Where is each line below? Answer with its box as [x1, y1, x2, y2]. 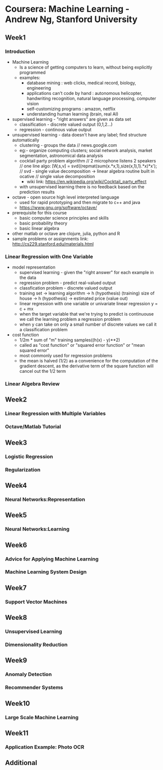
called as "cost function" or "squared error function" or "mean [19, 342, 145, 348]
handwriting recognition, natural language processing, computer [26, 95, 156, 101]
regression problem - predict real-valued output [19, 280, 116, 286]
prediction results [19, 189, 55, 195]
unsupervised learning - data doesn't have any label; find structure [12, 132, 147, 137]
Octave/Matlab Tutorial [5, 423, 61, 430]
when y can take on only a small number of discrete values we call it [19, 321, 157, 327]
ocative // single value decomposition [19, 173, 95, 179]
